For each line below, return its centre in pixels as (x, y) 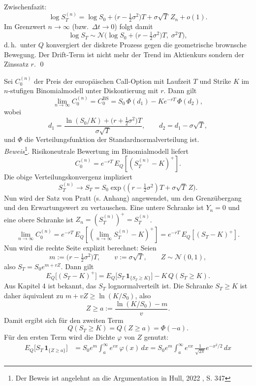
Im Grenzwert (25, 26)
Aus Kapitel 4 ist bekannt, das (50, 286)
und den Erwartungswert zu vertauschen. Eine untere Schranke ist (104, 207)
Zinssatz (16, 64)
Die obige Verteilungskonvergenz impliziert (68, 177)
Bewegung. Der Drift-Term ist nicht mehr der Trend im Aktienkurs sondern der (124, 54)
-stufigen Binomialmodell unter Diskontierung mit (83, 90)
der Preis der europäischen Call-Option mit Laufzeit (112, 81)
